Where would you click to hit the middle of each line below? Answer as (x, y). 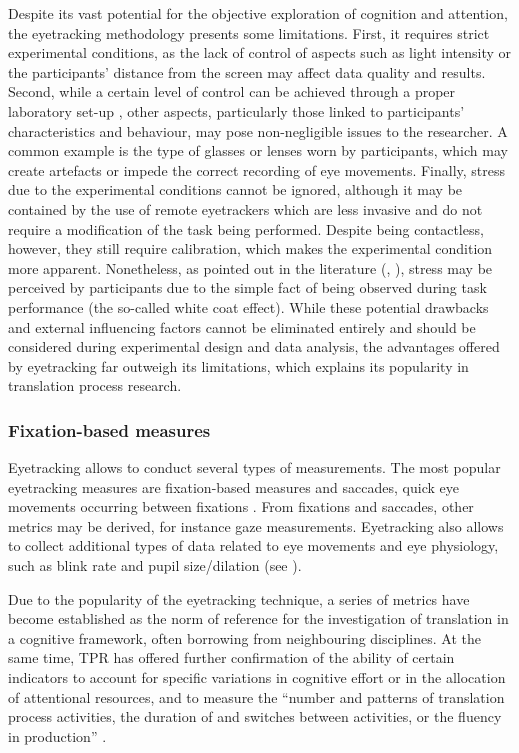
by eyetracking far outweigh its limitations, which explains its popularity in (238, 365)
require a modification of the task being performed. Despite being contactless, (246, 228)
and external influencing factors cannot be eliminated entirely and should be (242, 326)
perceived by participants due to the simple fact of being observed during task (247, 287)
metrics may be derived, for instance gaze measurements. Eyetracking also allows (256, 525)
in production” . (57, 735)
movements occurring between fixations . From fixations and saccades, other (241, 506)
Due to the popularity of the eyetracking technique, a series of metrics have (239, 598)
